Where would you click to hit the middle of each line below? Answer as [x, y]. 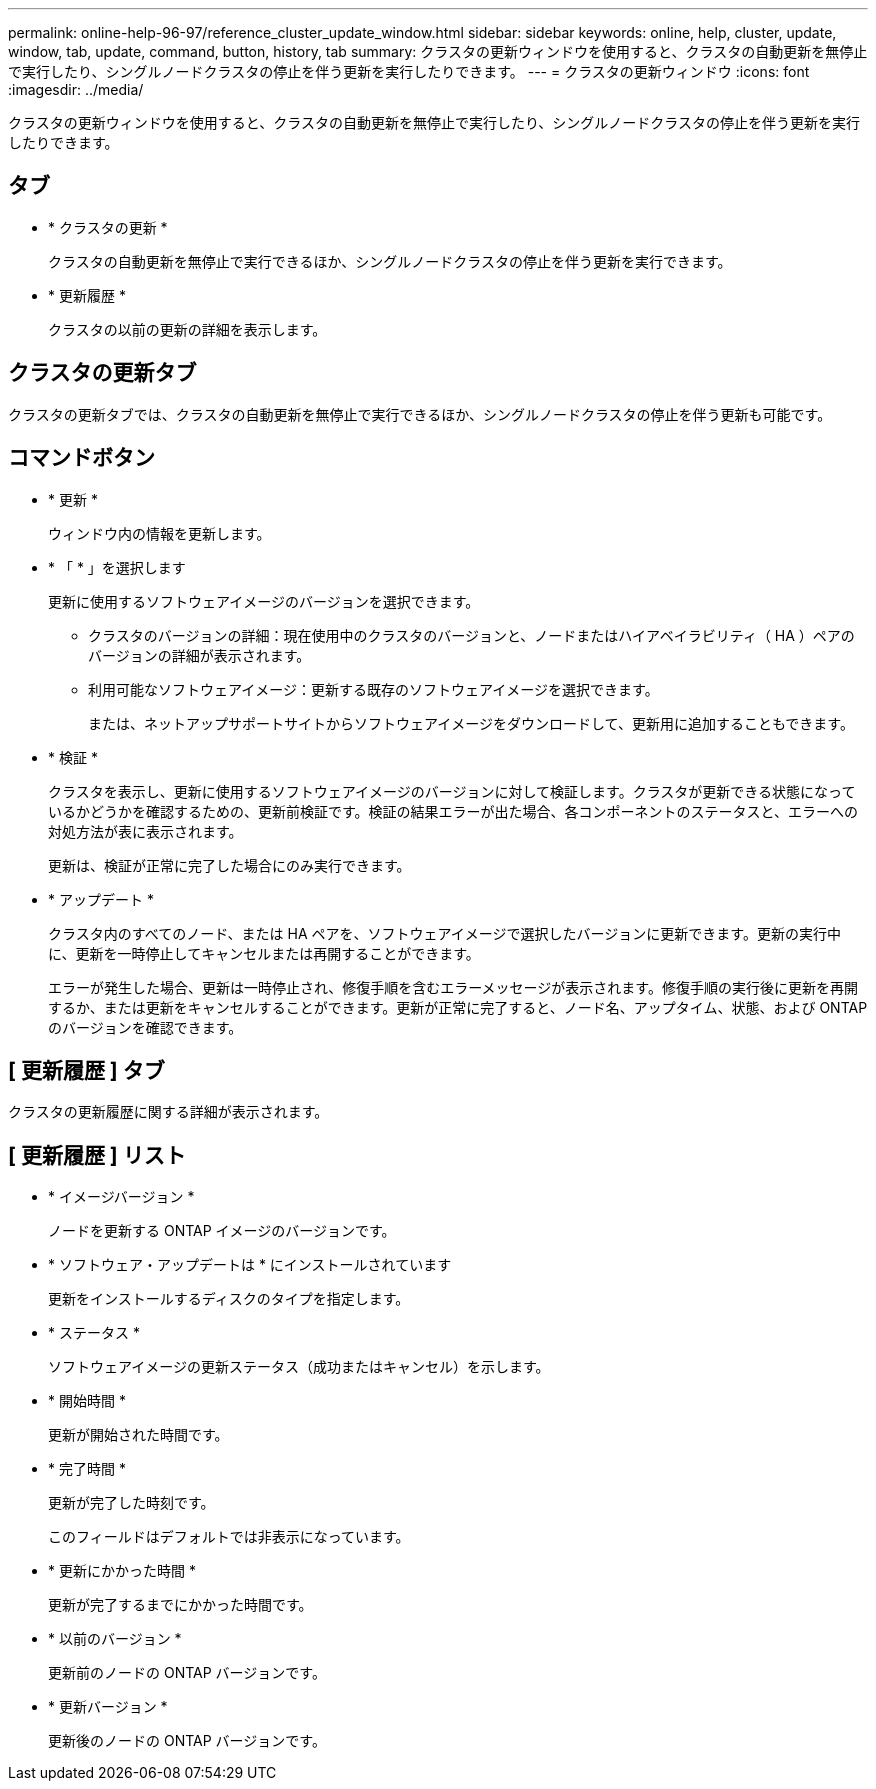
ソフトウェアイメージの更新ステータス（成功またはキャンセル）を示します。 [299, 1367]
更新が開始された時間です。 [138, 1435]
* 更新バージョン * [108, 1707]
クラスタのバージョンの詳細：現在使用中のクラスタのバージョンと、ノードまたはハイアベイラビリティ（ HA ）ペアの [471, 635]
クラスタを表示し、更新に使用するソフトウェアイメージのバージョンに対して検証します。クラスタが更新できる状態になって [452, 791]
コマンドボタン [81, 458]
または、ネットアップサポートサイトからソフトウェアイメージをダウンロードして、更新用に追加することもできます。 [471, 723]
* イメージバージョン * [121, 1197]
